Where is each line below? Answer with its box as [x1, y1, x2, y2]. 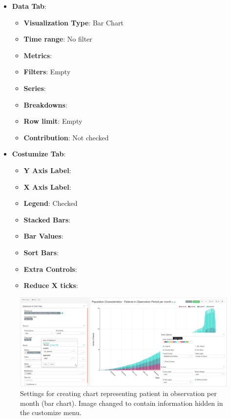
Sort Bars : [23, 247, 59, 257]
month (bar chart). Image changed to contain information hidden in [20, 397, 223, 408]
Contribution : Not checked [23, 132, 109, 142]
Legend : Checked [23, 198, 78, 208]
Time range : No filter [23, 34, 92, 44]
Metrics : [23, 50, 52, 60]
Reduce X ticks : [23, 280, 78, 290]
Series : [23, 83, 46, 93]
